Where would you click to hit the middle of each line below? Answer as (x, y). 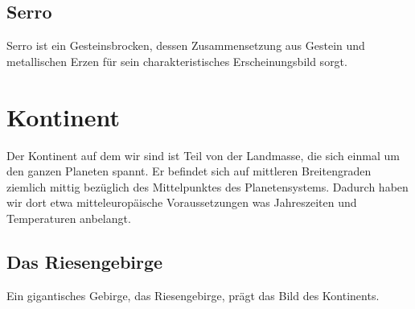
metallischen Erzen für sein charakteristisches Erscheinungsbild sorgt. (177, 61)
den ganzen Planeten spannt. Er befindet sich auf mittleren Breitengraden (189, 171)
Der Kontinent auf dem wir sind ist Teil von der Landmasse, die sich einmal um (203, 155)
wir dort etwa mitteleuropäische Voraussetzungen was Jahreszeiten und (182, 202)
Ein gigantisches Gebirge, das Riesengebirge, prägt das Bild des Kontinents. (193, 295)
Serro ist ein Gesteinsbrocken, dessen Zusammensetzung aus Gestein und (186, 45)
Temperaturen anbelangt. (69, 218)
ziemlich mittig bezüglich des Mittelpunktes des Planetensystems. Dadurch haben (207, 186)
